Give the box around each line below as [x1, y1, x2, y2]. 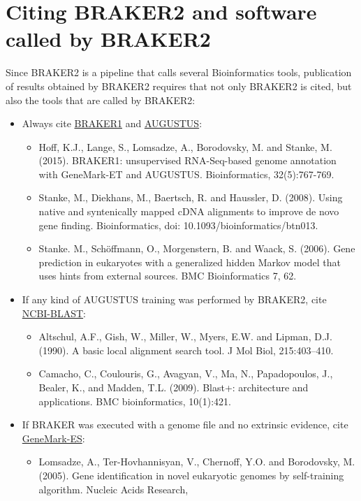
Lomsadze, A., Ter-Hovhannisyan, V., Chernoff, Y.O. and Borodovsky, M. [38, 454, 355, 469]
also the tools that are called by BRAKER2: [6, 92, 196, 107]
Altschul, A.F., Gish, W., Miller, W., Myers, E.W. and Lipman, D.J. [38, 329, 332, 344]
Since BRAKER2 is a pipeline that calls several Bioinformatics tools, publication [6, 65, 352, 80]
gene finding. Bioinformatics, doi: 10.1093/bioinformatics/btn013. [38, 217, 318, 232]
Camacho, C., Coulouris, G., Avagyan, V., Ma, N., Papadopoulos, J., [38, 366, 333, 381]
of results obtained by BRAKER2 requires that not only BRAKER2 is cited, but [6, 78, 352, 93]
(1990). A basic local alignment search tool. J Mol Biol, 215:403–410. [38, 342, 334, 357]
